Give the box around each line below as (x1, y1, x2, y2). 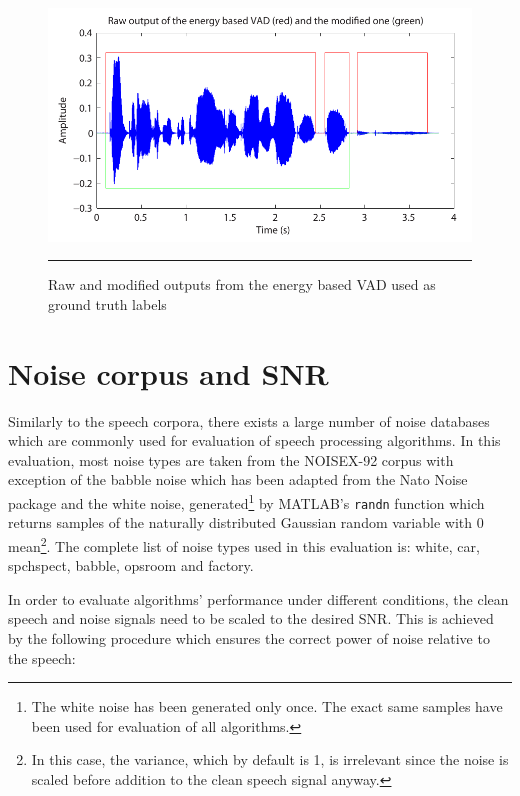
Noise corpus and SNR (8, 352, 329, 393)
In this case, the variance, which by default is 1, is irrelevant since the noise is (31, 749, 509, 770)
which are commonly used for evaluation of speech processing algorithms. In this (8, 430, 501, 451)
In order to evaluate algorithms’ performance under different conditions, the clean (8, 588, 509, 609)
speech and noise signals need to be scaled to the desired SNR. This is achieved (8, 608, 494, 629)
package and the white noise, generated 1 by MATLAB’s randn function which (8, 489, 485, 513)
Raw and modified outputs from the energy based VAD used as (48, 274, 436, 295)
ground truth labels (48, 293, 167, 314)
